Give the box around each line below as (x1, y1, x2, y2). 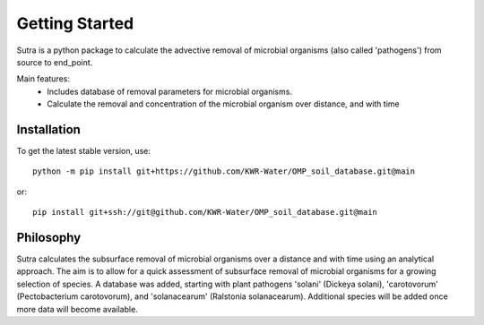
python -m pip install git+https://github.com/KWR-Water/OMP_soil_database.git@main (32, 167, 416, 176)
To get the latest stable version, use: (16, 146, 151, 157)
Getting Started (16, 13, 134, 33)
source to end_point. (16, 56, 93, 67)
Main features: (16, 73, 71, 84)
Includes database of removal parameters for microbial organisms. (47, 86, 293, 97)
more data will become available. (16, 304, 138, 314)
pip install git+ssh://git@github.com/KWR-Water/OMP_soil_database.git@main (32, 207, 378, 218)
